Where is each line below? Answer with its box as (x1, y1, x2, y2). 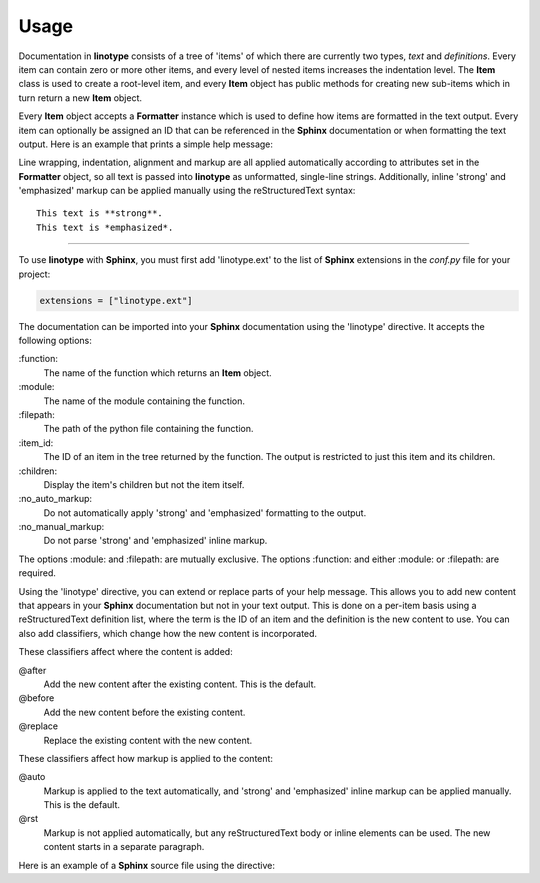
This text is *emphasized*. (36, 221, 174, 233)
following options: (18, 334, 92, 346)
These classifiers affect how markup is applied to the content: (18, 752, 274, 764)
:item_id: (18, 436, 54, 449)
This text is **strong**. (36, 208, 164, 219)
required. (18, 567, 57, 579)
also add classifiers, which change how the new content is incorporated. (18, 627, 318, 639)
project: (18, 268, 51, 280)
